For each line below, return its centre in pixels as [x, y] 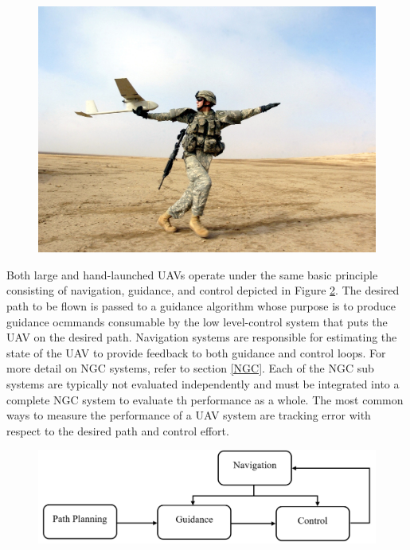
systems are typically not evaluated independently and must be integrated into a [203, 384]
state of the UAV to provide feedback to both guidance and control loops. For [196, 352]
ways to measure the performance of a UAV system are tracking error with [189, 415]
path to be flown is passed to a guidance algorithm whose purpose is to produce [201, 306]
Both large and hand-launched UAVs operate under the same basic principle [192, 274]
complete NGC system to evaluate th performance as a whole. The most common [205, 399]
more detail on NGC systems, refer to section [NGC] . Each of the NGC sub [190, 368]
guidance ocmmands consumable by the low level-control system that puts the [197, 321]
